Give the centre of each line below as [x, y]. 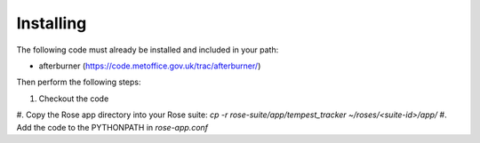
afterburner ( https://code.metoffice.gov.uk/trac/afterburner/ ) [150, 66]
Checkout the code [74, 99]
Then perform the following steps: [79, 82]
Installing [52, 23]
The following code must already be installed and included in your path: [148, 50]
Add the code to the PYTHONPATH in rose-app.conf [112, 127]
